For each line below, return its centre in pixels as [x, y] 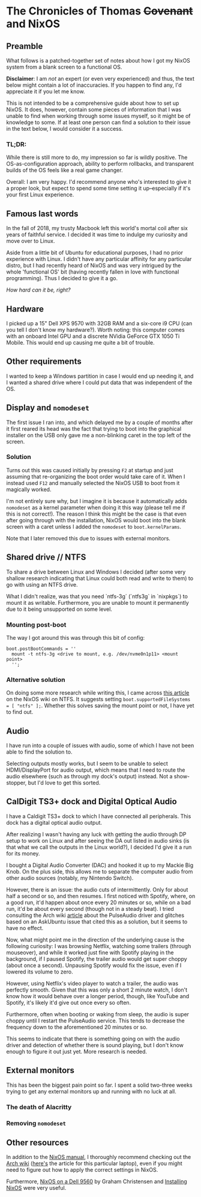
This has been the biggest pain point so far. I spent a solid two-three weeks [100, 1085]
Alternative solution [36, 680]
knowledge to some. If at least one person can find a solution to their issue [98, 122]
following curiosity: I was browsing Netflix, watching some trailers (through [99, 946]
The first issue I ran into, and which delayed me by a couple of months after [100, 422]
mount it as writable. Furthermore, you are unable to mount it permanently [97, 602]
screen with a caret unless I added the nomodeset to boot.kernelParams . [94, 527]
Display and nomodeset [48, 408]
